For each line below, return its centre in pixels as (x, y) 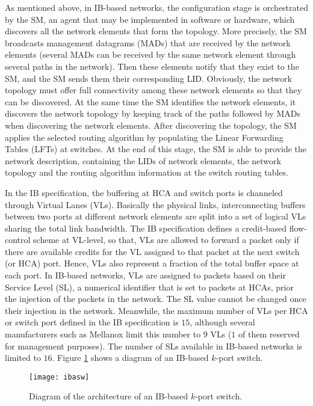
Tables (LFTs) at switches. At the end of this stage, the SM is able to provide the (156, 149)
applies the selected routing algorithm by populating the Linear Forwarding (144, 137)
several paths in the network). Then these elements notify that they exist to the (152, 66)
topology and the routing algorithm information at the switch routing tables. (147, 172)
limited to (23, 358)
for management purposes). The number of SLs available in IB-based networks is (154, 346)
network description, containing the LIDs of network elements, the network (143, 160)
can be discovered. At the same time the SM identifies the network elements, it (150, 101)
